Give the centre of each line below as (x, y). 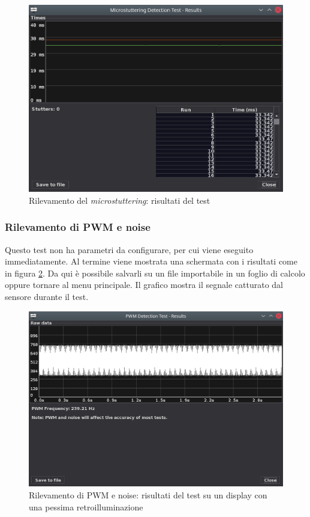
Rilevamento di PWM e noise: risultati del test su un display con (148, 495)
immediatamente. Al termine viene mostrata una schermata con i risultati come (151, 261)
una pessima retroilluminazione (86, 506)
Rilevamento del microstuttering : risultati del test (120, 200)
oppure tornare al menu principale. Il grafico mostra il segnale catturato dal (144, 285)
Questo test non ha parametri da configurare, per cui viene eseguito (129, 249)
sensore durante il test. (47, 296)
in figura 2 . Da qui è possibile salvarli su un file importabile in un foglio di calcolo (155, 273)
